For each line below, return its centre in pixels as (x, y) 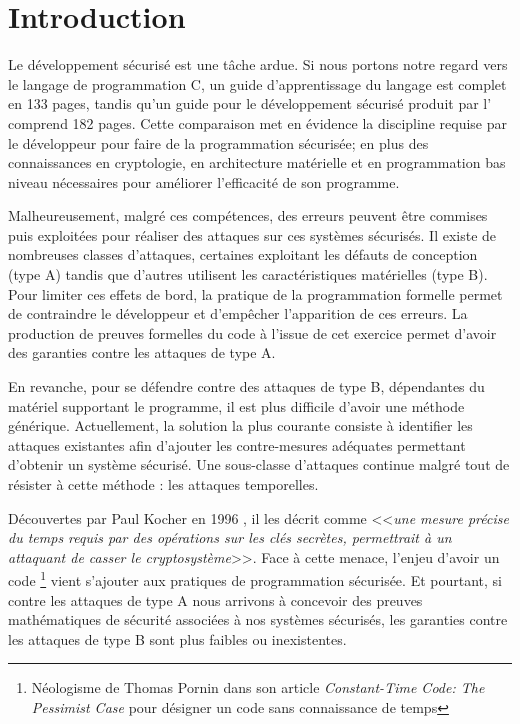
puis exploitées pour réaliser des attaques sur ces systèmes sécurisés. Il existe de (252, 234)
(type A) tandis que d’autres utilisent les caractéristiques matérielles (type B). (248, 274)
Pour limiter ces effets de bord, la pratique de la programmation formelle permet (255, 293)
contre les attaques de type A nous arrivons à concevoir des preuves (215, 599)
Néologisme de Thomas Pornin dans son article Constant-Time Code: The (258, 687)
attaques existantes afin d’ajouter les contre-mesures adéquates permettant (237, 444)
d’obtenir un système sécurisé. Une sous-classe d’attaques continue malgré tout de (259, 464)
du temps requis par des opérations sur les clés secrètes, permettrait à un (230, 537)
